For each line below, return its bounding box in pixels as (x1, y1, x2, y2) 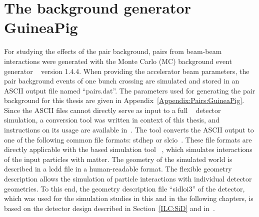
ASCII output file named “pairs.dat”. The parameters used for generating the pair (4, 85, 255, 95)
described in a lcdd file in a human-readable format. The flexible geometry (4, 163, 232, 174)
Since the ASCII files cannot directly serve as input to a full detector (4, 104, 221, 115)
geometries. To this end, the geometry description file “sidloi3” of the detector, (4, 183, 245, 193)
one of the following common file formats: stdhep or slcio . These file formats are (4, 134, 252, 144)
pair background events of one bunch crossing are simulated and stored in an (4, 75, 239, 86)
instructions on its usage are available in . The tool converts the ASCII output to (4, 124, 254, 135)
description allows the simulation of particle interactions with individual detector (4, 173, 252, 184)
